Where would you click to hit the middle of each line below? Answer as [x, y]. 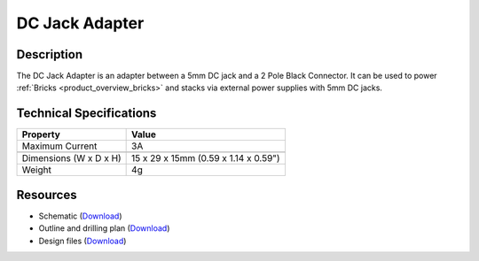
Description [50, 54]
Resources [47, 195]
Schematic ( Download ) [81, 216]
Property [41, 134]
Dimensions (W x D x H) [71, 158]
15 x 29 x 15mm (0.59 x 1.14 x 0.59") [206, 158]
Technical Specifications [86, 114]
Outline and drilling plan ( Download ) [104, 228]
